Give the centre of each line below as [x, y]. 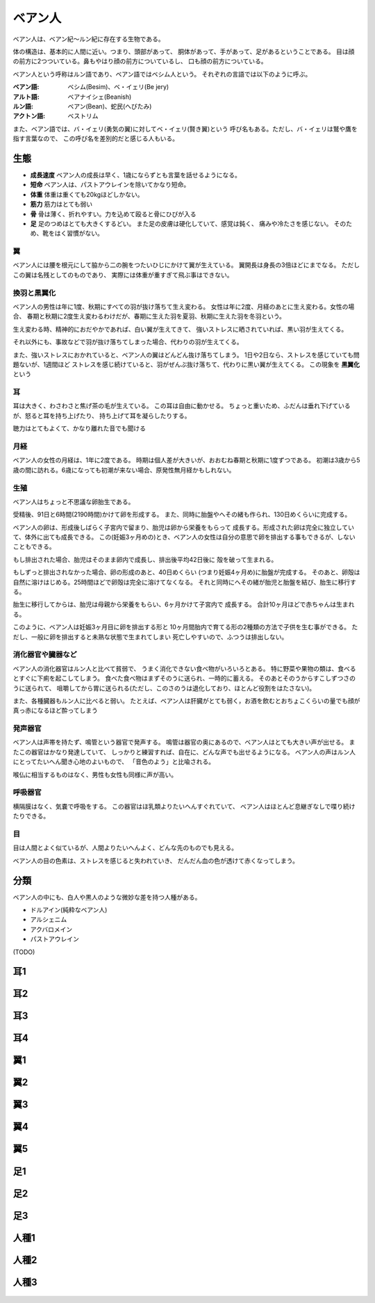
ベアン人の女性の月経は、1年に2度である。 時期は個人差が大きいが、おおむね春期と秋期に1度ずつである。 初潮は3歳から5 [186, 460]
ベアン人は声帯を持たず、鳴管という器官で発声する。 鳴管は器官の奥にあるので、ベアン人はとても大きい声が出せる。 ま [184, 742]
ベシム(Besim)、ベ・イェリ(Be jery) [118, 87]
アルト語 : [26, 97]
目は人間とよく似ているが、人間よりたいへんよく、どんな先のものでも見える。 [125, 848]
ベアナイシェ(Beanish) [100, 97]
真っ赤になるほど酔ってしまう [56, 711]
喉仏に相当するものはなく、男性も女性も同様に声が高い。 [95, 775]
